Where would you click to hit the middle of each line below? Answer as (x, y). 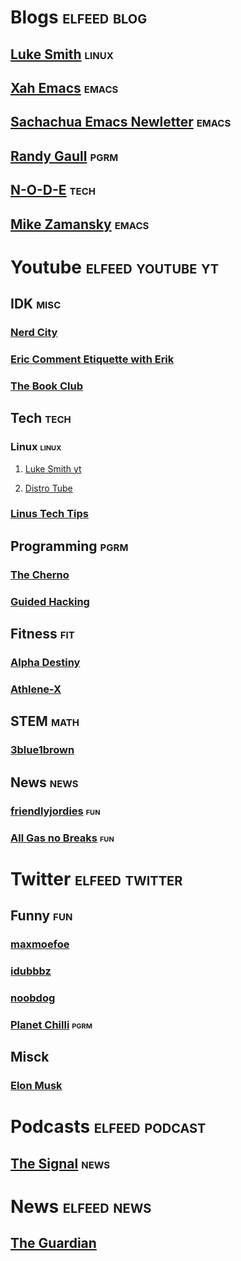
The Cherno (40, 574)
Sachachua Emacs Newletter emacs (121, 122)
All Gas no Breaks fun (62, 838)
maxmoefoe (40, 944)
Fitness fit (42, 634)
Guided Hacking (50, 601)
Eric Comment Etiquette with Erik (92, 359)
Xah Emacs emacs (64, 87)
